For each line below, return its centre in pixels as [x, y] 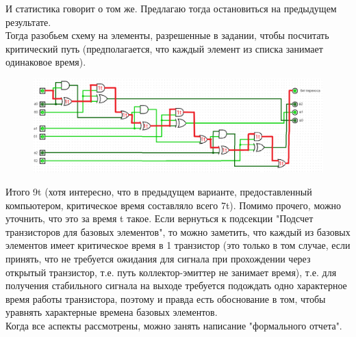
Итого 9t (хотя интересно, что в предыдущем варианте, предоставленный [159, 192]
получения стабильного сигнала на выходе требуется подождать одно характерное [176, 285]
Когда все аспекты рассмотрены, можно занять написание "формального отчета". [174, 325]
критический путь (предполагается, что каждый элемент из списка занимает [164, 48]
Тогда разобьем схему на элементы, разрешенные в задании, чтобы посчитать [167, 35]
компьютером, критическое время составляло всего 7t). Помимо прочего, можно [174, 205]
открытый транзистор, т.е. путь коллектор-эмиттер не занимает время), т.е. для [171, 272]
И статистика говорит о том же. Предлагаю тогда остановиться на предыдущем [171, 8]
